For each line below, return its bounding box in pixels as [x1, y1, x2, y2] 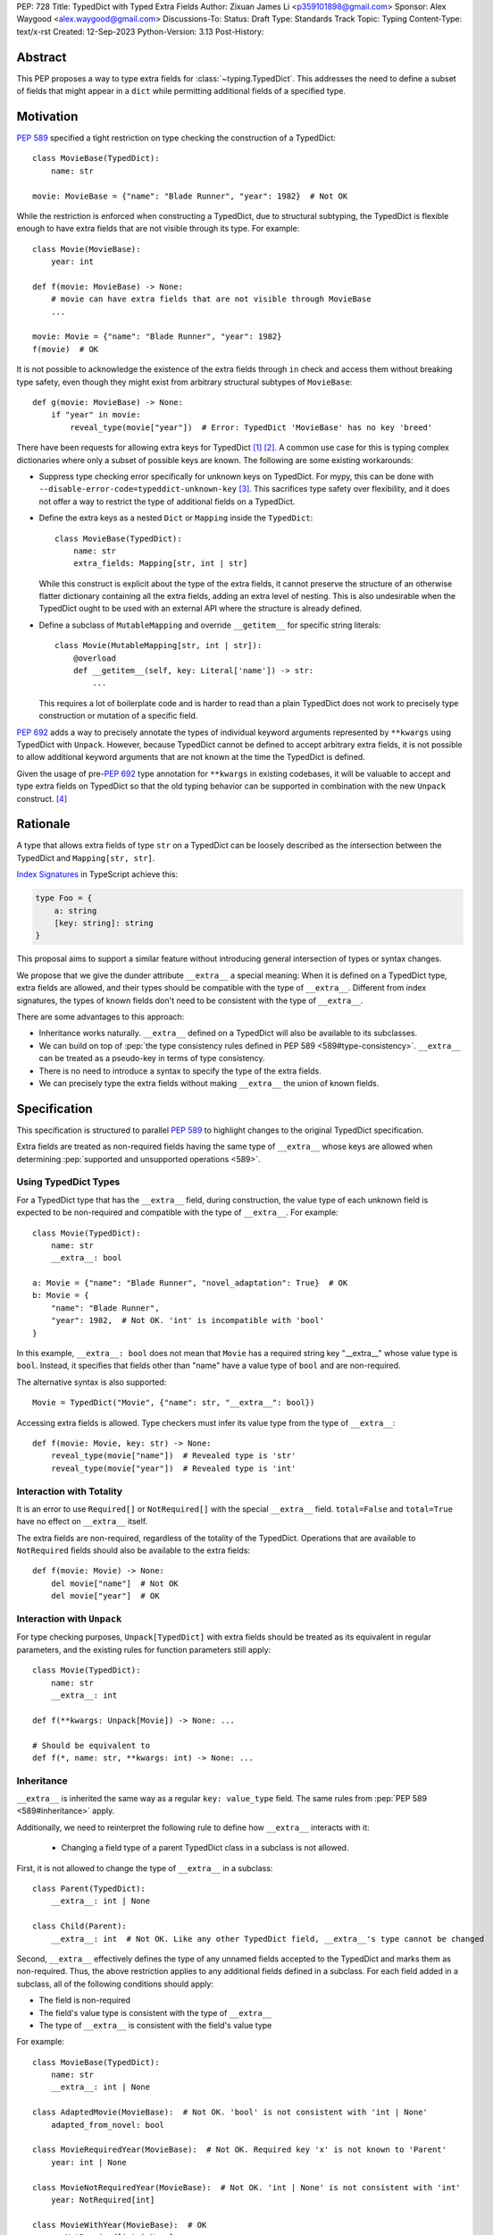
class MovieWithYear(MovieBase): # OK [32, 2220, 207, 2230]
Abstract [16, 49, 67, 64]
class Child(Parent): [32, 1921, 127, 1931]
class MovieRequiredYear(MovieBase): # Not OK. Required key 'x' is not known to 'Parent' [32, 2145, 447, 2155]
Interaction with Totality [16, 1485, 123, 1497]
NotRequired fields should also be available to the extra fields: [16, 1545, 250, 1556]
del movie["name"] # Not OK [50, 1578, 179, 1589]
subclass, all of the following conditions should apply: [16, 1978, 214, 1989]
